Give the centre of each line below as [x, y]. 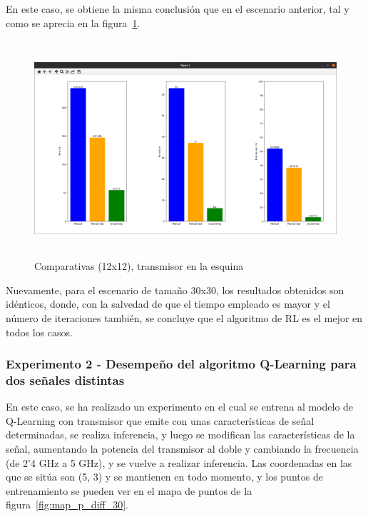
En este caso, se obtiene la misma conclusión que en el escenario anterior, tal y [178, 9]
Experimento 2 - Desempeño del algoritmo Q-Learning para [181, 364]
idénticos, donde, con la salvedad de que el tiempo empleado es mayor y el [168, 304]
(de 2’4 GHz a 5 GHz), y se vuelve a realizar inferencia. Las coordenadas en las [179, 462]
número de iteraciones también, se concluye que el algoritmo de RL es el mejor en [184, 317]
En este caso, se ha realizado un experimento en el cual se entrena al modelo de [180, 407]
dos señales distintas [65, 380]
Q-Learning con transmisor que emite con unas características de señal [160, 420]
